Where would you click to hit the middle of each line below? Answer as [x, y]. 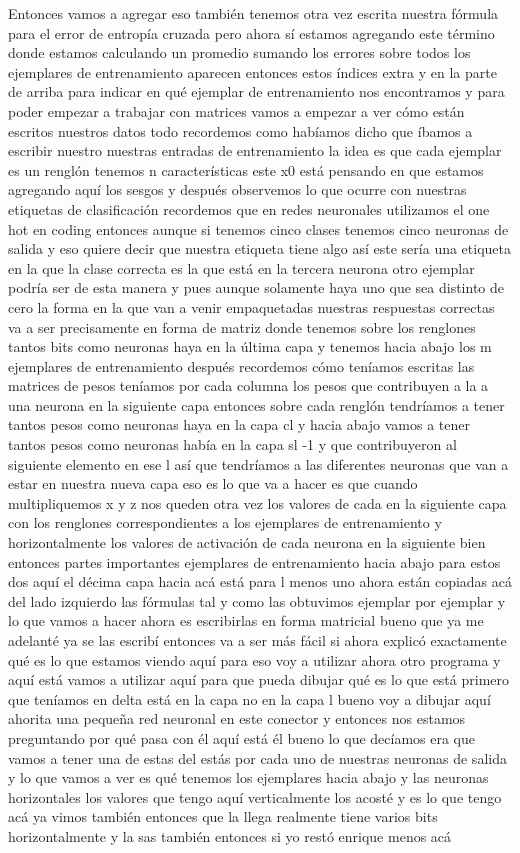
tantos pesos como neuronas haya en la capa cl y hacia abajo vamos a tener [239, 424]
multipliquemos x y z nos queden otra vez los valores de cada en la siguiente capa [257, 502]
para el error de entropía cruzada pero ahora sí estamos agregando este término [251, 32]
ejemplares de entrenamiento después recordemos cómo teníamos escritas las [241, 365]
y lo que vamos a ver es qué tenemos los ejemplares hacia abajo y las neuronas [248, 777]
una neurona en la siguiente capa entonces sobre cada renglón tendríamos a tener [256, 404]
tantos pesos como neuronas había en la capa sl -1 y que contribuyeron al [232, 444]
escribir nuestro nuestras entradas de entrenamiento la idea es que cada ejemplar [255, 150]
